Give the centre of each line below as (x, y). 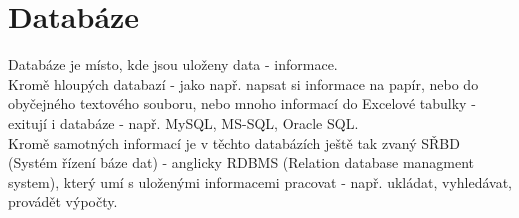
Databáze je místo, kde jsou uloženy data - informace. (173, 64)
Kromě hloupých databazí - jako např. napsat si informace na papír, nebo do (243, 83)
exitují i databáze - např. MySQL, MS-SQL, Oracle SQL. (183, 122)
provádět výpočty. (63, 201)
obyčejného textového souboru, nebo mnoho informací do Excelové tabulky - (242, 103)
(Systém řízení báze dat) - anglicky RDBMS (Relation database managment (241, 162)
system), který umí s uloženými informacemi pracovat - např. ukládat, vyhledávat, (260, 181)
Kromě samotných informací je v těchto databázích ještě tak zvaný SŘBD (234, 142)
